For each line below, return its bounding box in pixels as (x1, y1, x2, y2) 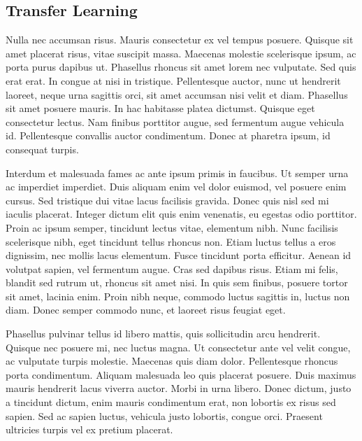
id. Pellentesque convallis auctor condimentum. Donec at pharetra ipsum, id (6, 128, 331, 143)
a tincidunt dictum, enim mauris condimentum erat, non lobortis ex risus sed (6, 395, 336, 409)
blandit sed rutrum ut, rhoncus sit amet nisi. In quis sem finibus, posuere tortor (6, 275, 348, 290)
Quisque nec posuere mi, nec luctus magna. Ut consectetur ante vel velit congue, (6, 339, 351, 354)
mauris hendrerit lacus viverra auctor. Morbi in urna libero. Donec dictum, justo (6, 381, 352, 395)
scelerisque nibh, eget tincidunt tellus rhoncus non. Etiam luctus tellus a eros (6, 234, 336, 248)
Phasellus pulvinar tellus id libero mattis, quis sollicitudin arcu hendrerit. (6, 326, 321, 341)
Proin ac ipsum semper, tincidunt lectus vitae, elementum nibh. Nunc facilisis (6, 220, 338, 234)
